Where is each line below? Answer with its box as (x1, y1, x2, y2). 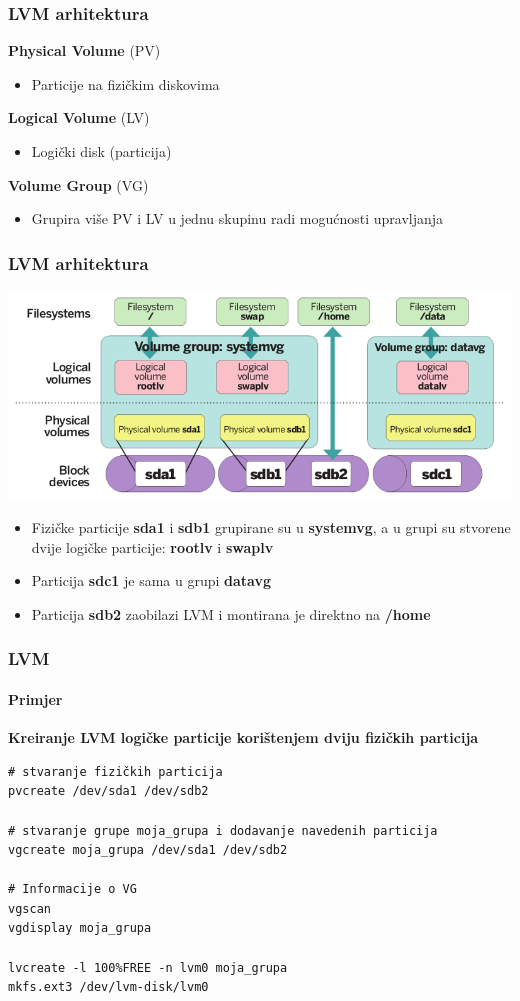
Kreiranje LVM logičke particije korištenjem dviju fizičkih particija (8, 727, 479, 748)
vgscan (8, 901, 51, 916)
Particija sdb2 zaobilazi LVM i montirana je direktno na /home (31, 603, 431, 624)
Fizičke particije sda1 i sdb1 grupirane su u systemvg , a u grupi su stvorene (31, 517, 511, 538)
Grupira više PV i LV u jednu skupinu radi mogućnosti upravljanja (31, 208, 444, 229)
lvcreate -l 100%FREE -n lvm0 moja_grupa (8, 960, 288, 975)
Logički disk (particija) (31, 141, 172, 161)
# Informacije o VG (8, 882, 137, 897)
